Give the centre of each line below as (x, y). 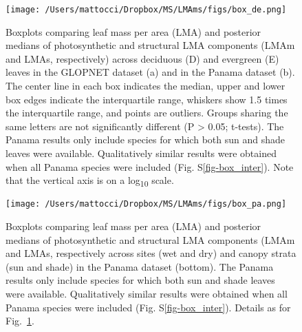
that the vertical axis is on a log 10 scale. (90, 181)
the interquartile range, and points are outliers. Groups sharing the (147, 113)
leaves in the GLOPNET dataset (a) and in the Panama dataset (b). (150, 72)
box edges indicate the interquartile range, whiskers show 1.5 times (147, 99)
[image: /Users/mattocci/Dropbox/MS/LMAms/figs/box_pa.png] (146, 204)
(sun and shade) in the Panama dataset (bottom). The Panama (140, 266)
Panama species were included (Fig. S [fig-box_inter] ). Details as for (148, 307)
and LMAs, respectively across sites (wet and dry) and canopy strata (151, 253)
